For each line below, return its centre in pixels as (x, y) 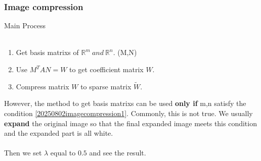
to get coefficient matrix (106, 69)
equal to (63, 153)
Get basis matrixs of (47, 52)
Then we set (23, 153)
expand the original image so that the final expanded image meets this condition (130, 123)
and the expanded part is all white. (59, 133)
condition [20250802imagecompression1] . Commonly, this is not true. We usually (128, 113)
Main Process (25, 25)
